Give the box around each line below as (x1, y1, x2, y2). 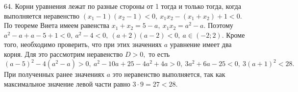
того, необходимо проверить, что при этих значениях (4, 39, 162, 49)
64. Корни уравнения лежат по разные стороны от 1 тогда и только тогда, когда (4, 1, 241, 11)
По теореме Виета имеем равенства (4, 20, 109, 30)
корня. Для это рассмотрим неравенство (4, 48, 123, 59)
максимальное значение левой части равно (4, 78, 130, 89)
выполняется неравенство (4, 10, 80, 21)
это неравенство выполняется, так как (112, 69, 225, 79)
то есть (149, 48, 170, 59)
